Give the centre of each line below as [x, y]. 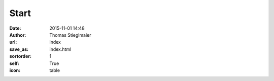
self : [14, 63]
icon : [15, 70]
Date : [15, 28]
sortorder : [20, 56]
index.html [60, 49]
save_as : [19, 49]
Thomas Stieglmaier [70, 35]
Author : [18, 35]
